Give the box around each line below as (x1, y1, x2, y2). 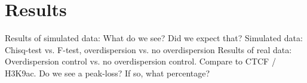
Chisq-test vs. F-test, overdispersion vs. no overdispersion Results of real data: (5, 43, 292, 56)
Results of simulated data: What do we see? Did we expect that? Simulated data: (5, 32, 303, 44)
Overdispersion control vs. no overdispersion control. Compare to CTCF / (5, 55, 276, 67)
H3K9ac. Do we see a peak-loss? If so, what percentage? (5, 66, 210, 79)
